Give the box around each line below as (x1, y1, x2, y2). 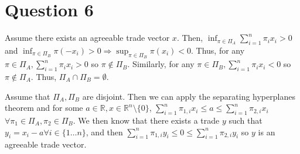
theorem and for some (5, 101, 83, 114)
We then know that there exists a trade (78, 114, 220, 126)
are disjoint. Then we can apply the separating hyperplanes (82, 90, 295, 102)
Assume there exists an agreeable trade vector (5, 32, 170, 44)
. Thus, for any (191, 44, 245, 56)
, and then (86, 125, 123, 138)
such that (229, 114, 262, 126)
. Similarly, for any (127, 58, 195, 70)
